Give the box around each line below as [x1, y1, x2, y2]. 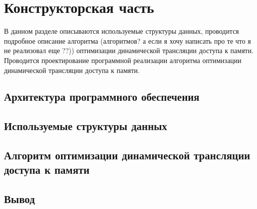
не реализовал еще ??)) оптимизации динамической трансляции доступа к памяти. [4, 45, 254, 56]
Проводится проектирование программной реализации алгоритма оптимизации [4, 55, 242, 65]
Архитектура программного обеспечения [4, 89, 199, 104]
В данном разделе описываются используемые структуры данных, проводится [4, 26, 239, 36]
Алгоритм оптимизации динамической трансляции [4, 147, 251, 163]
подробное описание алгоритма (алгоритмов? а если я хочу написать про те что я [4, 35, 251, 46]
